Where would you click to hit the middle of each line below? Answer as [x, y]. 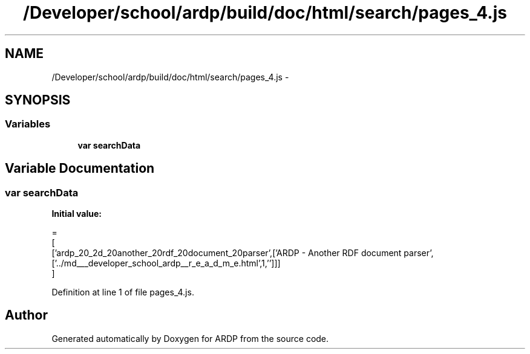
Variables [28, 124]
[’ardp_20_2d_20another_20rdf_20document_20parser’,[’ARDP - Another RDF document [227, 253]
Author [26, 315]
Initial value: [77, 214]
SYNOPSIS [38, 100]
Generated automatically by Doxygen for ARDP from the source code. [190, 338]
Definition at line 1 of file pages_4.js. [123, 292]
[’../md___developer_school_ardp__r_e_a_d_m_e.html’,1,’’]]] [166, 263]
